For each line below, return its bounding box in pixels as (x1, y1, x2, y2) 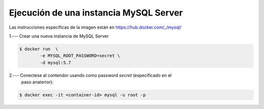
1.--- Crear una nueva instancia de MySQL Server (9, 33, 109, 39)
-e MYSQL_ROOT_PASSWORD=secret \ (40, 53, 120, 58)
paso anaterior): (21, 79, 54, 85)
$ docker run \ (19, 46, 59, 52)
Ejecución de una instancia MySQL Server (9, 7, 183, 18)
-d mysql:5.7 (40, 60, 71, 65)
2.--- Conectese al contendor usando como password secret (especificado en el (9, 72, 172, 78)
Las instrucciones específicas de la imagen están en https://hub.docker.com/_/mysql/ (9, 24, 182, 30)
